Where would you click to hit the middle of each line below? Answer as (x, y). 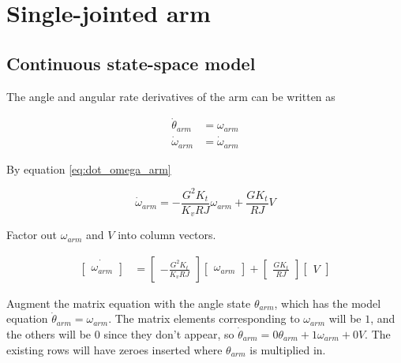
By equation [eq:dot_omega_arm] (89, 168)
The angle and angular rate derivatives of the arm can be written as (171, 96)
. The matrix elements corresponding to (204, 318)
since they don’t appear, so (169, 334)
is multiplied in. (288, 349)
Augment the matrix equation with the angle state (129, 303)
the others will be (49, 334)
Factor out (32, 235)
